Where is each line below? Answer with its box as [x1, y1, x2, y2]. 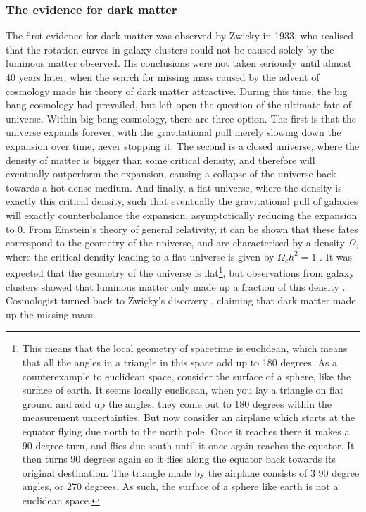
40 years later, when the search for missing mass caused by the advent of [6, 70, 320, 84]
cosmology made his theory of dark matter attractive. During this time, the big [6, 83, 348, 98]
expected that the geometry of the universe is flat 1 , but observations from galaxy [6, 263, 355, 280]
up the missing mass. [6, 306, 96, 321]
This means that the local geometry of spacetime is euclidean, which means [22, 341, 348, 356]
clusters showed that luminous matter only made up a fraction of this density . [6, 279, 346, 294]
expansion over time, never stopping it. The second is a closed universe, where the [6, 138, 360, 153]
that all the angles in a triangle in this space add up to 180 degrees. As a [22, 354, 338, 369]
